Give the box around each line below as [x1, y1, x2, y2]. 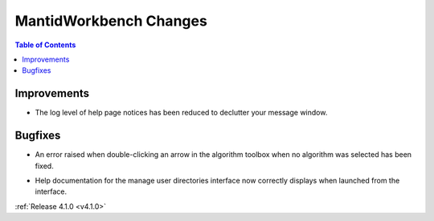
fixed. [35, 161, 54, 171]
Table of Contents [14, 40, 76, 50]
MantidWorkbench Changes [14, 12, 208, 30]
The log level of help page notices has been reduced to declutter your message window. [35, 108, 328, 118]
